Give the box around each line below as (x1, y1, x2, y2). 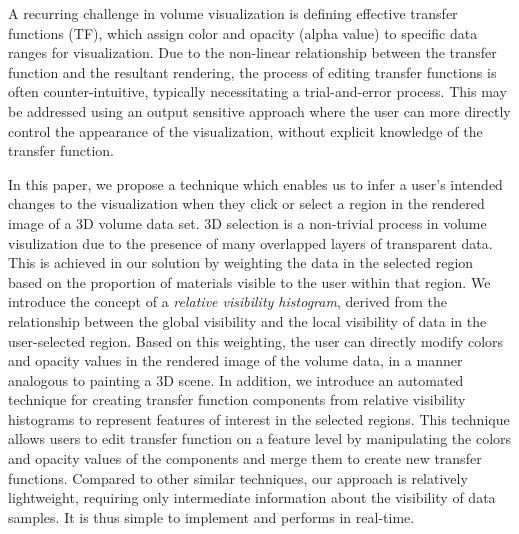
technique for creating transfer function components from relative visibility (8, 389, 466, 410)
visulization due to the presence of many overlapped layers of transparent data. (8, 232, 493, 253)
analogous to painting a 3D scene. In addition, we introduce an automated (8, 369, 464, 390)
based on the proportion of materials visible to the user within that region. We (8, 271, 491, 292)
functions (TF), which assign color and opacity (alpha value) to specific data (8, 22, 478, 43)
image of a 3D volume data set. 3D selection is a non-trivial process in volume (8, 212, 487, 233)
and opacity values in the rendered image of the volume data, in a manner (8, 350, 463, 371)
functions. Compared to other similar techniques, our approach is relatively (8, 467, 468, 488)
